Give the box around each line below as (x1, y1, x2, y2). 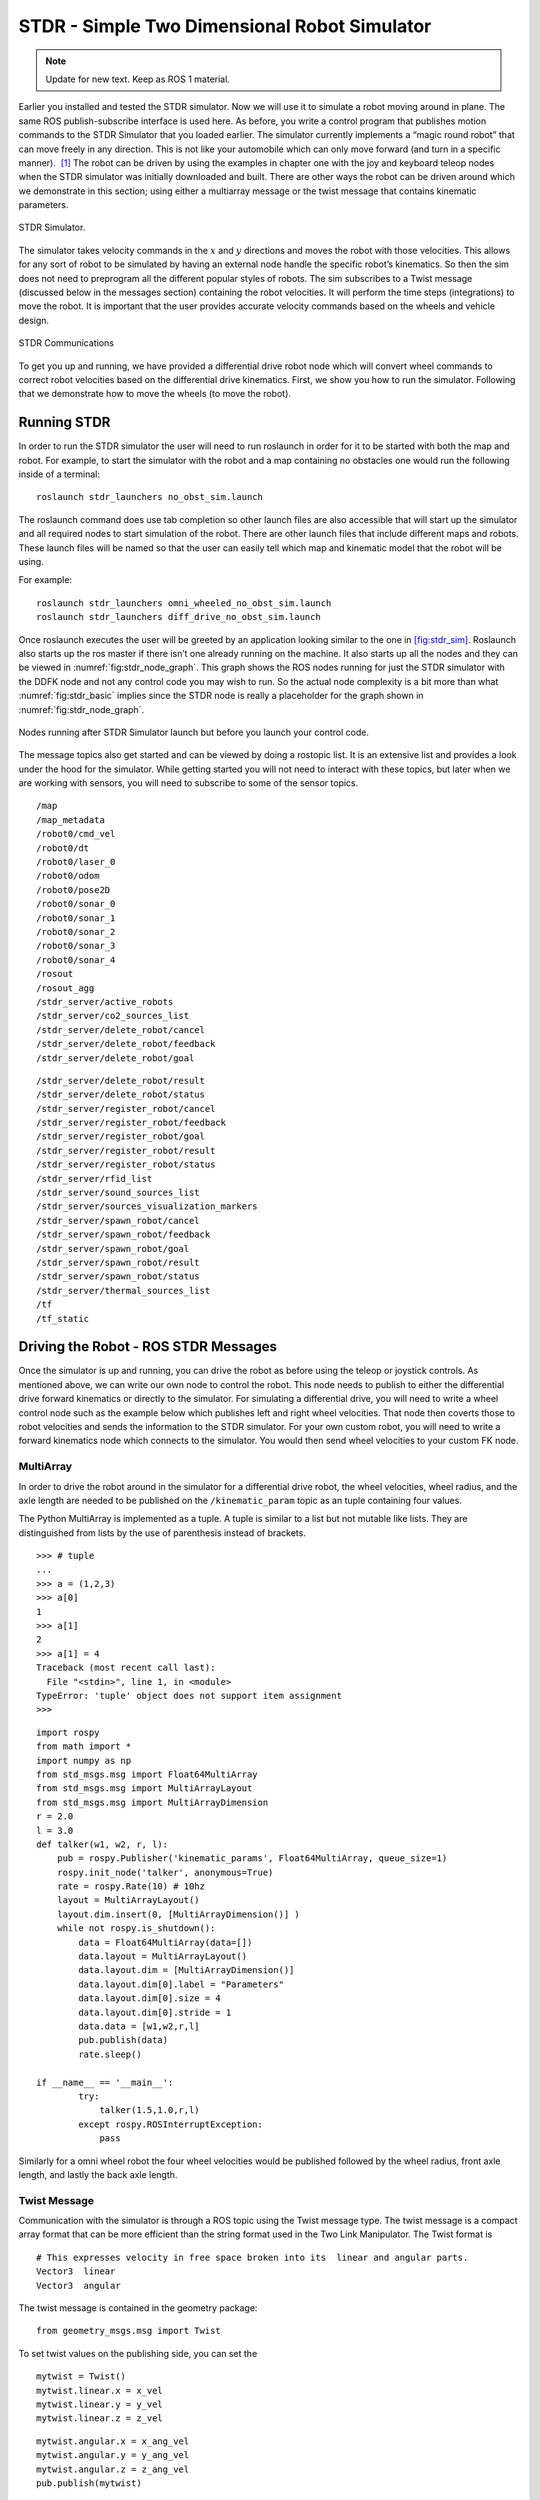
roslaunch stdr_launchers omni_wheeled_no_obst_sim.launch (36, 597, 332, 609)
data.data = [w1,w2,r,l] (78, 2020, 200, 2032)
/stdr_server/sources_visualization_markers (36, 1201, 259, 1212)
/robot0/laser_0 (36, 856, 116, 868)
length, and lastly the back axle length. (18, 2168, 178, 2180)
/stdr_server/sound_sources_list (36, 1187, 200, 1199)
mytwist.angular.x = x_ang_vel (36, 2435, 190, 2447)
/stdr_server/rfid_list (36, 1173, 153, 1184)
